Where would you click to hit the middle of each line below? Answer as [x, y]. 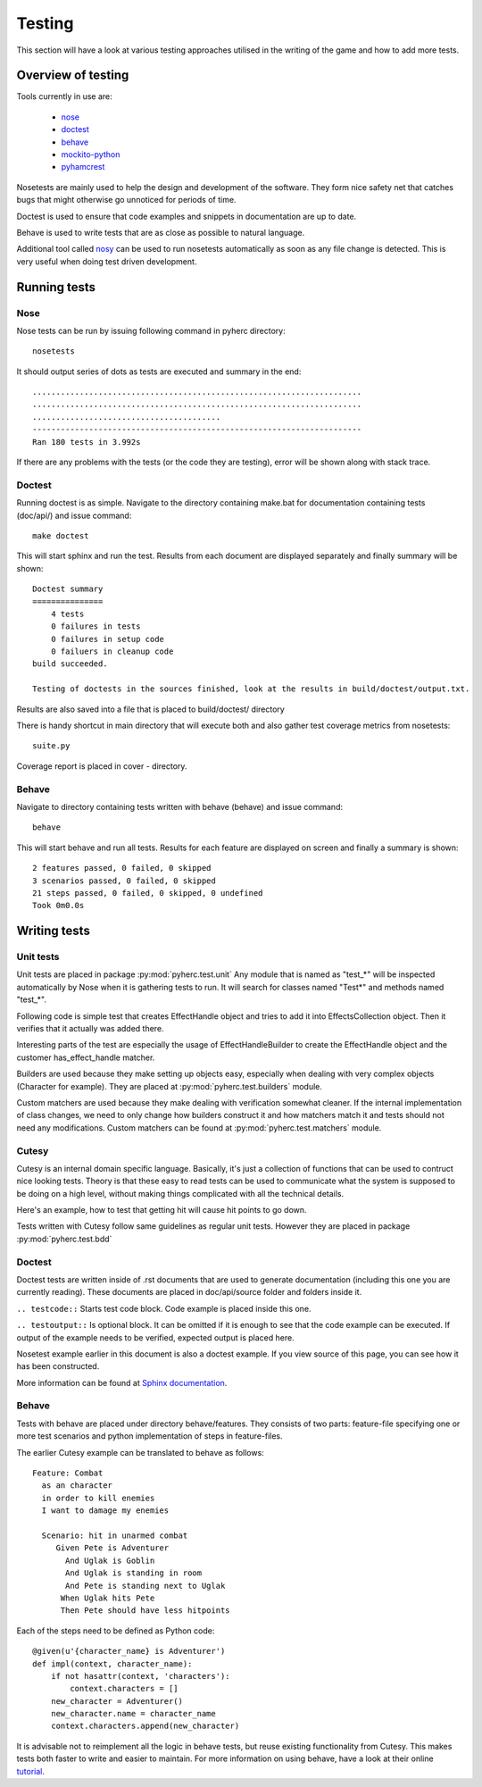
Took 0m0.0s [58, 906]
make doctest [61, 535]
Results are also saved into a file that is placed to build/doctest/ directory [150, 709]
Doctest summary [68, 589]
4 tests [67, 614]
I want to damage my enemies [105, 1511]
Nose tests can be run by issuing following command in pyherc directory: [151, 330]
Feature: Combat [68, 1473]
